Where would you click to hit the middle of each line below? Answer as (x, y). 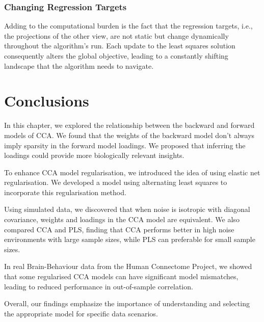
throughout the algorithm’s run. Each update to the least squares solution (120, 46)
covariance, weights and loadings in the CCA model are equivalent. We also (122, 219)
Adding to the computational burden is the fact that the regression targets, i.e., (128, 26)
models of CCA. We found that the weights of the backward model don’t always (129, 135)
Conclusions (47, 101)
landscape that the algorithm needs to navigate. (79, 65)
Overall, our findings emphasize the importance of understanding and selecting (127, 303)
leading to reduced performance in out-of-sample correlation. (99, 286)
